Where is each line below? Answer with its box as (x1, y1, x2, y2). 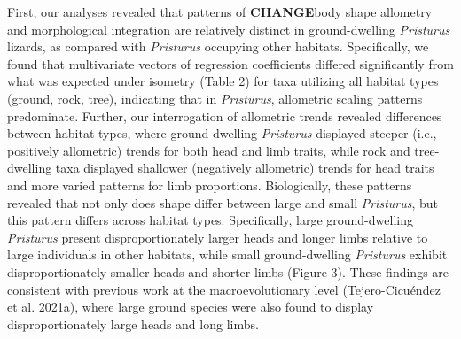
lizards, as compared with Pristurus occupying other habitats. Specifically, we (7, 37, 429, 56)
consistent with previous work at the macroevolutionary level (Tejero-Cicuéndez (7, 280, 441, 298)
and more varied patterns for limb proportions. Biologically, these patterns (7, 175, 412, 194)
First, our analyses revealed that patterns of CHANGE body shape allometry (7, 3, 433, 20)
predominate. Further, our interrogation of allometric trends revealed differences (7, 106, 442, 125)
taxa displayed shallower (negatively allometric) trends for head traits (55, 158, 434, 177)
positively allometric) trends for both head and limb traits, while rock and (7, 141, 410, 159)
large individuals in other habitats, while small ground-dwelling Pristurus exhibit (7, 245, 448, 264)
